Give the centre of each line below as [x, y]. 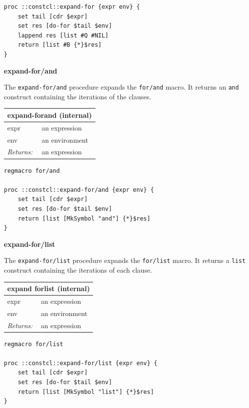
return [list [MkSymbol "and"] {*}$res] [84, 218]
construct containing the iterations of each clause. [78, 269]
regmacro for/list [34, 344]
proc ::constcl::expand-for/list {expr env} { [81, 363]
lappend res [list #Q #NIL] [63, 35]
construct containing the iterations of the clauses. [78, 96]
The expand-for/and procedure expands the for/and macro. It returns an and [122, 87]
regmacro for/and [32, 171]
